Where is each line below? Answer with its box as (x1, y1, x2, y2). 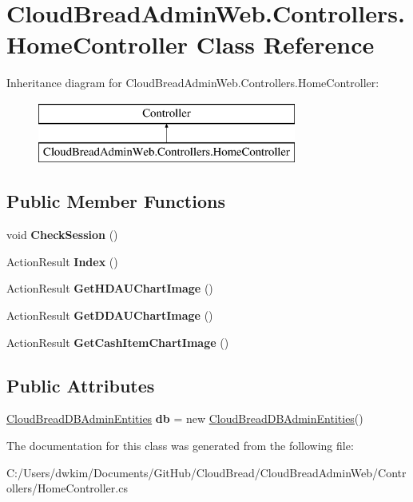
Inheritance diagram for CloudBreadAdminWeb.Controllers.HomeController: (6, 74, 379, 91)
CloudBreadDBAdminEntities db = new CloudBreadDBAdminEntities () (6, 410, 363, 427)
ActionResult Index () (6, 253, 118, 269)
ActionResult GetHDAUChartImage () (6, 280, 213, 297)
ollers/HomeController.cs (6, 480, 128, 496)
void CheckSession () (6, 226, 118, 243)
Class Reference (196, 28, 375, 61)
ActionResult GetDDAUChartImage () (6, 307, 213, 324)
